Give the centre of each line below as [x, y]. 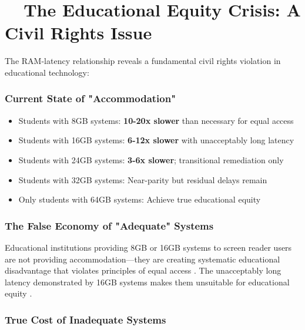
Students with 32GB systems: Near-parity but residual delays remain [143, 179]
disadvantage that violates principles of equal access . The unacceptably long [143, 270]
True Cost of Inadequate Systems [86, 319]
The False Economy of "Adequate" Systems [109, 225]
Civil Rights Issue [78, 33]
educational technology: [47, 72]
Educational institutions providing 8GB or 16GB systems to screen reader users [148, 247]
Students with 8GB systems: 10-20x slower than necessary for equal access [156, 120]
